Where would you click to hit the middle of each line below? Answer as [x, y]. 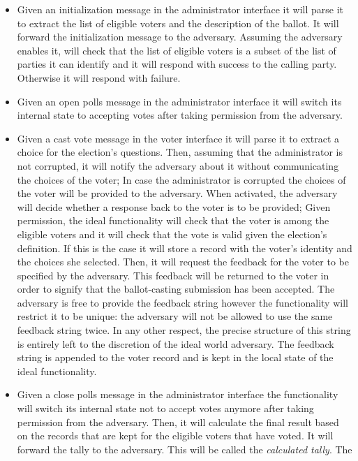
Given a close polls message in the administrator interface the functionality [178, 394]
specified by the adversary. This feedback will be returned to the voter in [173, 275]
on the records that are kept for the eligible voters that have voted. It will [175, 436]
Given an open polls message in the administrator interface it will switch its [179, 101]
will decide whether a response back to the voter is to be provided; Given [174, 206]
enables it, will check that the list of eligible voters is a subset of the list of [177, 50]
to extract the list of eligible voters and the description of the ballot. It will [178, 23]
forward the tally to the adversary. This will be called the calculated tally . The [185, 449]
